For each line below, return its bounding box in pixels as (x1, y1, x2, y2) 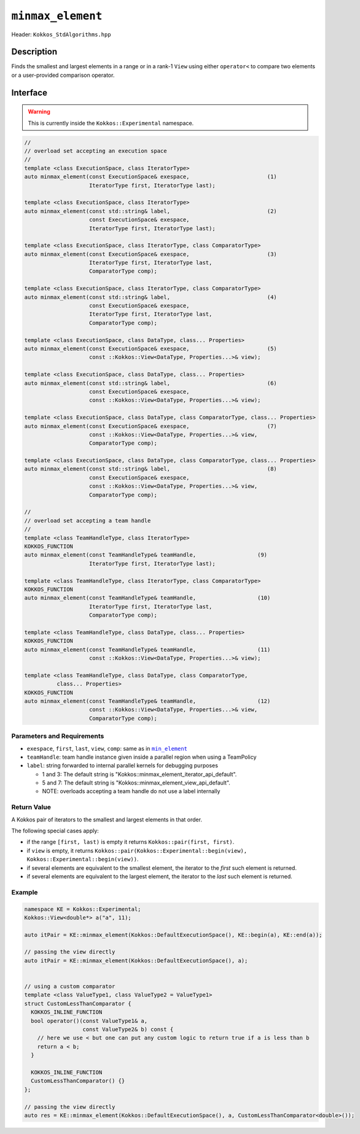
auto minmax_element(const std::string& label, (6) (24, 380, 278, 386)
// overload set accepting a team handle (24, 517, 151, 524)
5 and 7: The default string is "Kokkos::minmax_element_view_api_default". (42, 779, 230, 786)
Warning (28, 108, 50, 115)
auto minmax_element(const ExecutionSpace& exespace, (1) (24, 173, 278, 181)
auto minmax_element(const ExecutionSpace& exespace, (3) (24, 251, 278, 257)
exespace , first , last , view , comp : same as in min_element (26, 745, 187, 752)
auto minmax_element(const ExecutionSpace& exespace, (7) (24, 423, 278, 429)
